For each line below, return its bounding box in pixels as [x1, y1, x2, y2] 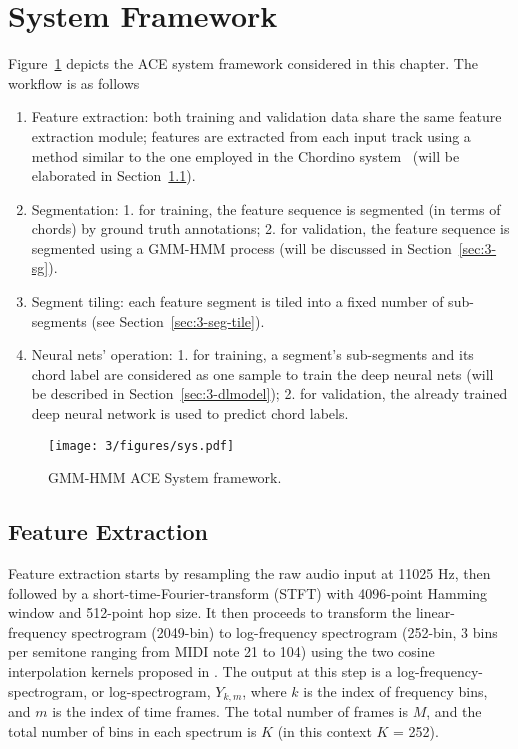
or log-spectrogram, [91, 680, 211, 701]
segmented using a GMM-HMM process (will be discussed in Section [31, 237, 452, 258]
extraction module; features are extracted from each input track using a [31, 125, 471, 146]
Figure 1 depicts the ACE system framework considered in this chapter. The [8, 53, 478, 74]
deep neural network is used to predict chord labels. [31, 403, 349, 424]
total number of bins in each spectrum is [8, 720, 257, 741]
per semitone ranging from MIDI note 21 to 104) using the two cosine [8, 641, 435, 662]
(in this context [277, 720, 372, 741]
